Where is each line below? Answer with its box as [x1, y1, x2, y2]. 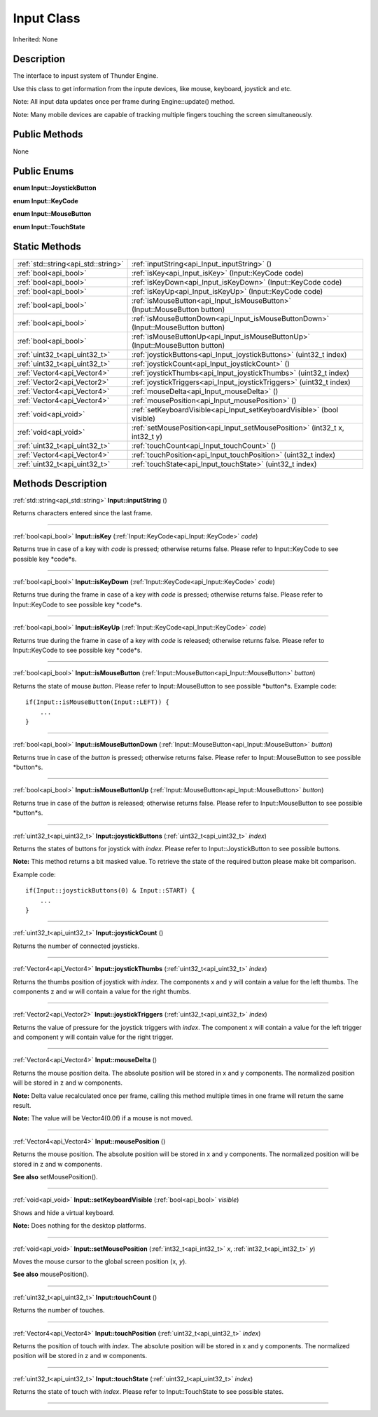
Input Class [13, 11, 80, 26]
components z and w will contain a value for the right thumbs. [13, 987, 192, 996]
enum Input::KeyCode [13, 196, 78, 205]
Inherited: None [13, 35, 58, 43]
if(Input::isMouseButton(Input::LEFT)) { [25, 698, 169, 706]
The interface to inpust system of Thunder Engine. [13, 72, 159, 80]
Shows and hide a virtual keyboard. [13, 1208, 115, 1216]
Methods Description [13, 477, 108, 489]
